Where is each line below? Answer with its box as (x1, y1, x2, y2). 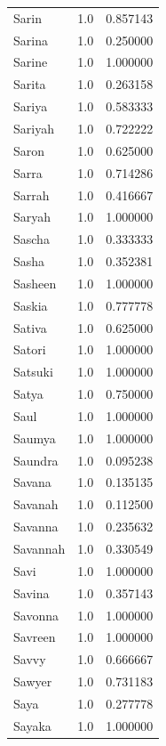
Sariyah (13, 118, 54, 137)
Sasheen (13, 273, 57, 292)
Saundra (13, 450, 59, 469)
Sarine (13, 53, 48, 71)
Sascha (13, 230, 50, 248)
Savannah (13, 539, 66, 557)
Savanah (13, 495, 59, 514)
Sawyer (13, 672, 52, 691)
